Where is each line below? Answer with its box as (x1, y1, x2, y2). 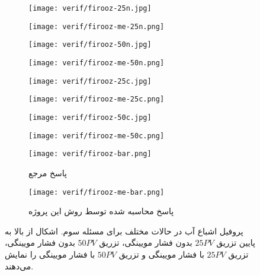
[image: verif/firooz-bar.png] (28, 150, 152, 158)
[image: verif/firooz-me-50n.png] (28, 58, 165, 67)
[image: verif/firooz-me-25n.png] (28, 22, 165, 31)
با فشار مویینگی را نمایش (5, 248, 95, 260)
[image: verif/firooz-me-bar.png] (28, 188, 165, 196)
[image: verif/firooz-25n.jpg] (28, 4, 152, 12)
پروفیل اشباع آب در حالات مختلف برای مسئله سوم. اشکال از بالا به (5, 224, 243, 237)
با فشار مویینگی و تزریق (118, 248, 204, 260)
